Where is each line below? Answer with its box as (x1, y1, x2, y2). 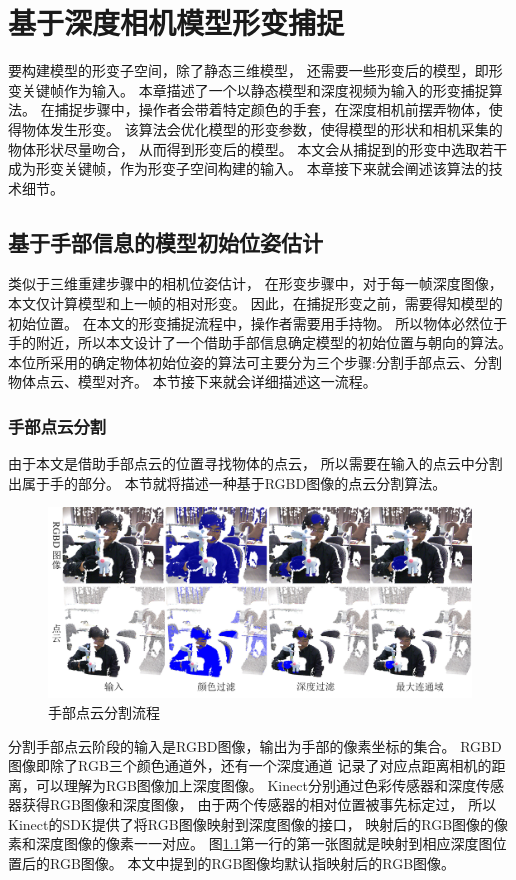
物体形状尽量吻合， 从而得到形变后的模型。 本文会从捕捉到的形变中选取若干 (8, 138, 508, 159)
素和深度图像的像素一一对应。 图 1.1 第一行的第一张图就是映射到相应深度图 (8, 833, 493, 854)
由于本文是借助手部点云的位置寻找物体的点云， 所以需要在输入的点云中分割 (8, 453, 503, 474)
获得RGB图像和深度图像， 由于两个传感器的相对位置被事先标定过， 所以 (21, 794, 497, 815)
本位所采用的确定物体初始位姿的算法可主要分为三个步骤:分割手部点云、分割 (8, 351, 502, 372)
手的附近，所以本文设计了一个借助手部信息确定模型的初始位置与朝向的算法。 (8, 332, 512, 353)
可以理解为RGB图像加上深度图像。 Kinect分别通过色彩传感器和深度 (35, 774, 476, 795)
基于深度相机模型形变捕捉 (8, 2, 345, 43)
